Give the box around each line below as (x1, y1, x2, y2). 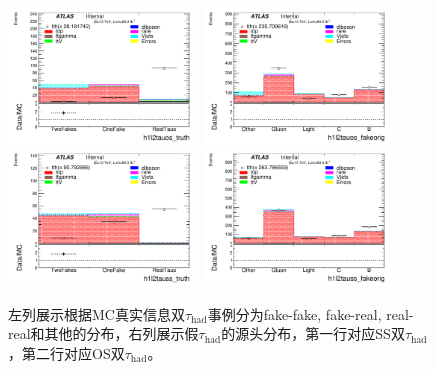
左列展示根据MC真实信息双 (8, 303, 185, 324)
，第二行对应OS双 (8, 342, 125, 363)
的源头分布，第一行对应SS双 (221, 323, 405, 344)
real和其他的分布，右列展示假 (8, 323, 199, 344)
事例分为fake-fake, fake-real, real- (207, 303, 414, 324)
